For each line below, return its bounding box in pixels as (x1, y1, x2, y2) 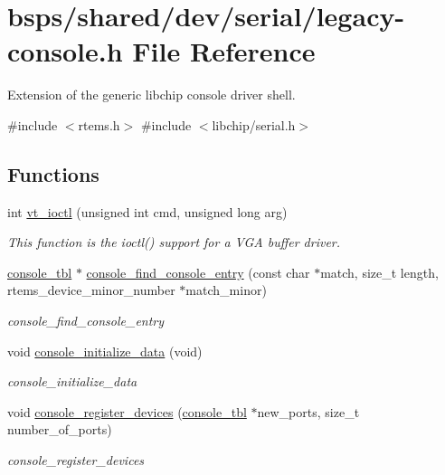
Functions (7, 159, 99, 187)
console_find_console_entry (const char (86, 262, 310, 281)
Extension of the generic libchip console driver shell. (7, 85, 296, 104)
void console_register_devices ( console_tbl (7, 402, 247, 421)
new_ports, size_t (257, 402, 360, 421)
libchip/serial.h (212, 115, 296, 134)
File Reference (132, 33, 316, 70)
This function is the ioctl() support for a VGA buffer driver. (7, 233, 341, 252)
